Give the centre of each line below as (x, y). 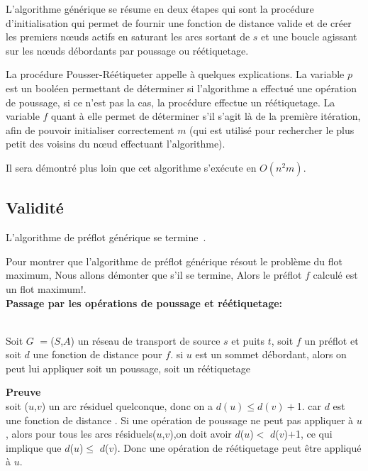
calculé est (335, 275)
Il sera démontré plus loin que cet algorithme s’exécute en (131, 167)
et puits (248, 340)
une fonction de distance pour (97, 354)
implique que (34, 447)
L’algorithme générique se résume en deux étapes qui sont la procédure (160, 9)
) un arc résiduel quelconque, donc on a (127, 406)
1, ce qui (314, 434)
